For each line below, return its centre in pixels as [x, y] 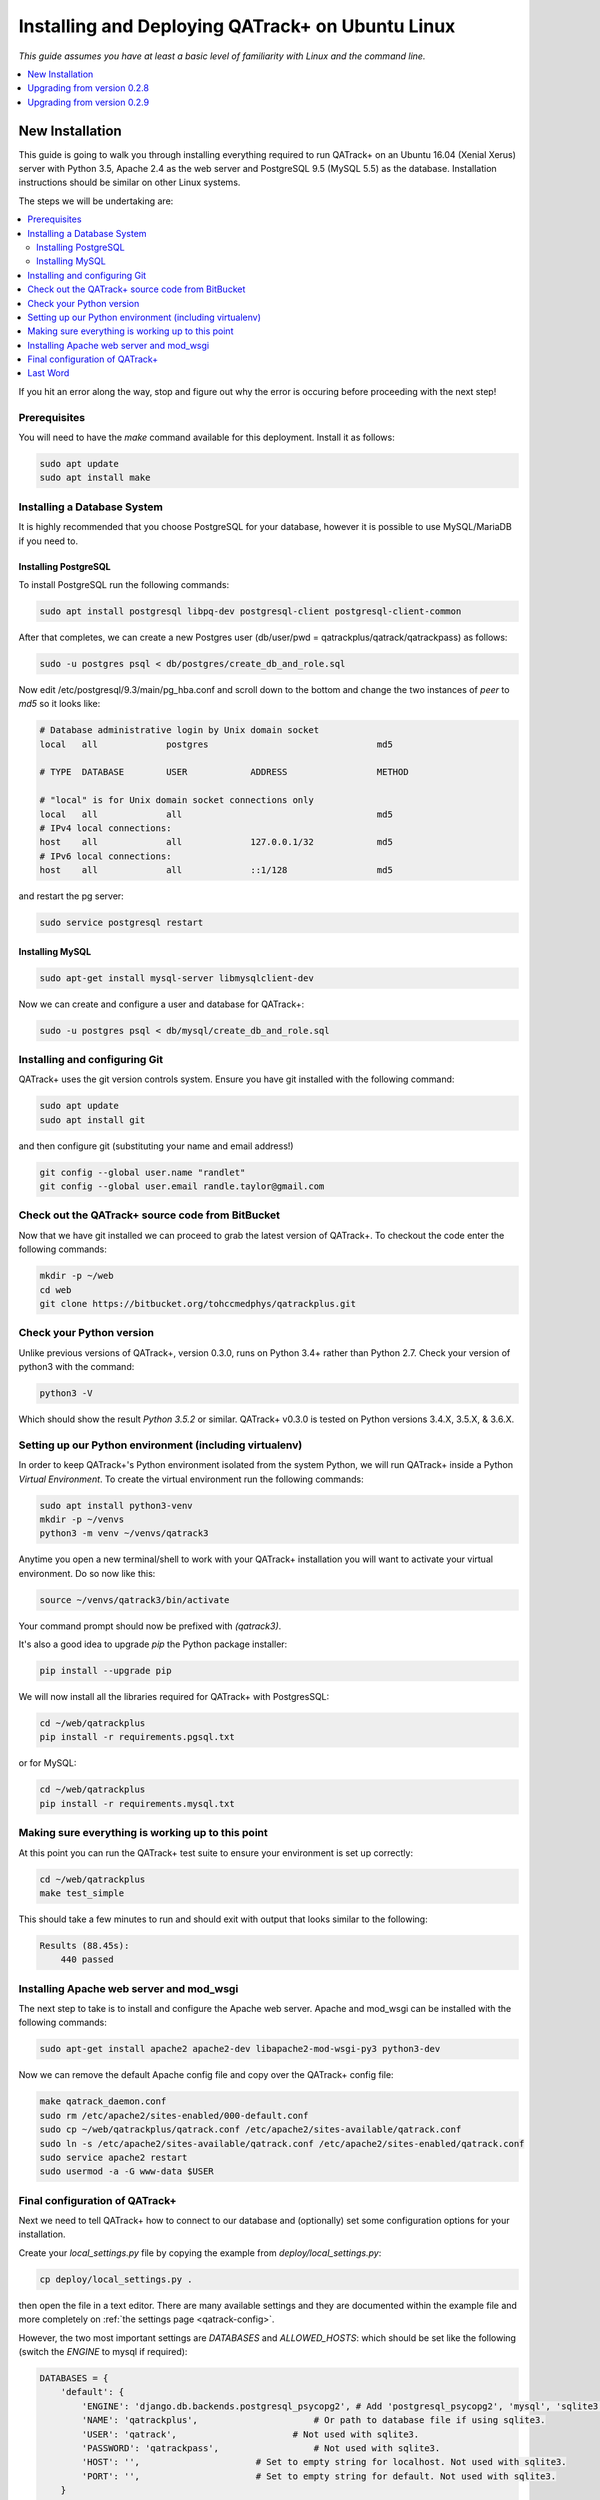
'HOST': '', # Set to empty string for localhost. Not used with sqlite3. [324, 2462]
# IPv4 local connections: [105, 828]
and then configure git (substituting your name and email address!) [156, 1146]
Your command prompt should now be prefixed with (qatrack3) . [150, 1626]
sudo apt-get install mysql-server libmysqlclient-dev [176, 978]
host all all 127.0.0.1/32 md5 [216, 842]
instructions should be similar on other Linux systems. [129, 182]
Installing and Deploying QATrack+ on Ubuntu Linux [237, 26]
